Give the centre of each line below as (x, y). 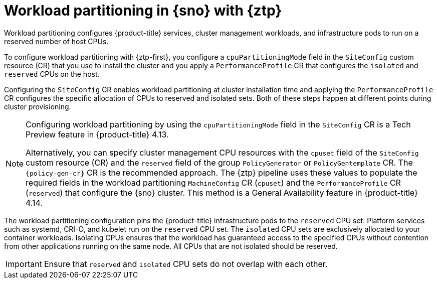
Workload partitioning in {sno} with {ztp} (143, 11)
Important (24, 264)
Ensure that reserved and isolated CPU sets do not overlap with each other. (186, 264)
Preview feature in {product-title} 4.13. (97, 134)
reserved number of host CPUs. (56, 41)
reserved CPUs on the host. (52, 74)
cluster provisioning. (38, 106)
